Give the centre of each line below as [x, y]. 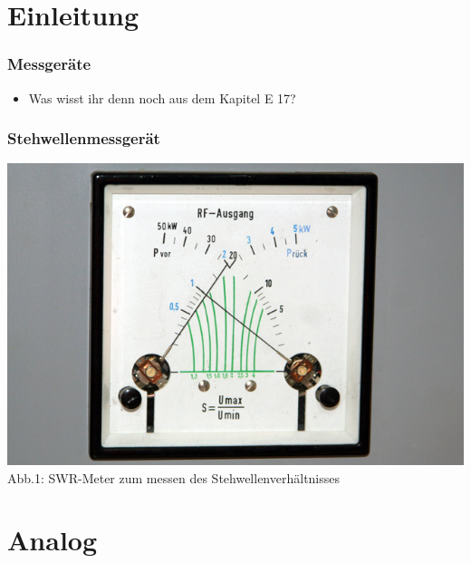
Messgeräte [49, 64]
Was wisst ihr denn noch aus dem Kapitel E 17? [162, 97]
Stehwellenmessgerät [84, 138]
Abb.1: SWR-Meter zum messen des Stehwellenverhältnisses [174, 477]
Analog [53, 540]
